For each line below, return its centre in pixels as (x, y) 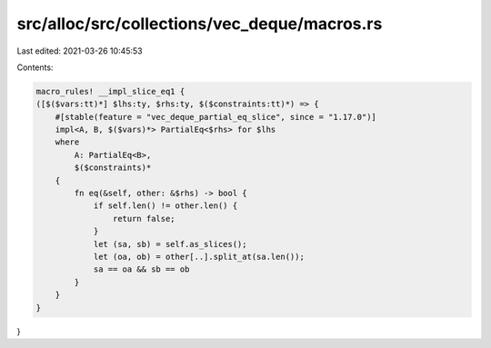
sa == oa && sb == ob (141, 269)
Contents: (35, 67)
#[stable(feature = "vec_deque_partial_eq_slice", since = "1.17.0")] (216, 117)
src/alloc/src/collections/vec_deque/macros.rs (200, 24)
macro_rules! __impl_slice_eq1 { (110, 91)
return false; (144, 219)
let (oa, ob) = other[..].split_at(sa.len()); (199, 257)
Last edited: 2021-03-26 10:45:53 (80, 51)
